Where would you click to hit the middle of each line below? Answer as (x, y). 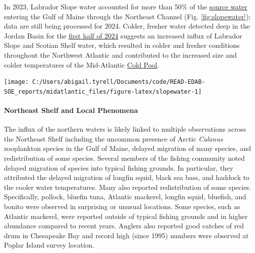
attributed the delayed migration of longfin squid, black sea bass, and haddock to (127, 177)
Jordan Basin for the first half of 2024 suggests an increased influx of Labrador (123, 35)
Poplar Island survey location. (49, 245)
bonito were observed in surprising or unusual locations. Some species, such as (122, 206)
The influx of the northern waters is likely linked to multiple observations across (125, 129)
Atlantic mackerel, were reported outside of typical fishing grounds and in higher (126, 216)
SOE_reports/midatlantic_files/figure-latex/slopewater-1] (103, 91)
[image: (17, 82)
